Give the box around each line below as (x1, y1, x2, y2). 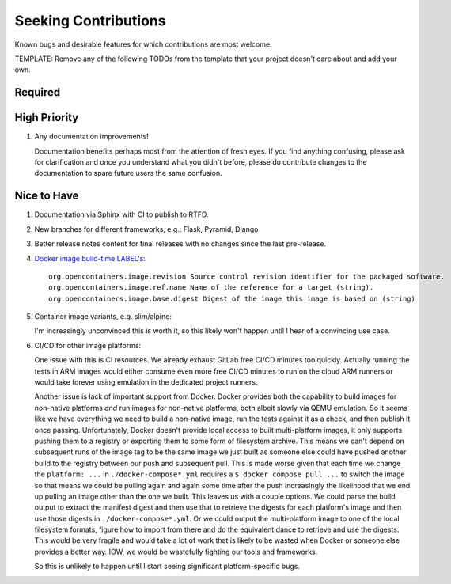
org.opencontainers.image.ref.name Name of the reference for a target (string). (48, 283, 374, 292)
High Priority (14, 111, 79, 124)
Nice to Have (14, 189, 79, 203)
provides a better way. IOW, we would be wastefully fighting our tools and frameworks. (34, 547, 318, 556)
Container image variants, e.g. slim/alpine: (34, 312, 172, 321)
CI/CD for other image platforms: (34, 340, 142, 350)
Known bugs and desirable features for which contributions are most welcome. (14, 40, 272, 49)
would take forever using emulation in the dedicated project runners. (34, 377, 258, 387)
